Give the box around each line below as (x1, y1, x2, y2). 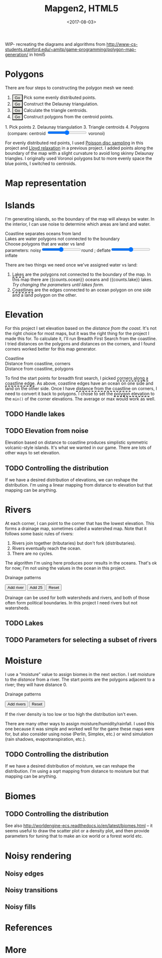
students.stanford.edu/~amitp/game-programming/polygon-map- (5, 46, 137, 52)
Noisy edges (5, 870, 44, 878)
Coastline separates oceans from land (5, 231, 81, 236)
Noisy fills (5, 902, 36, 911)
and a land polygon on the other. (12, 292, 77, 298)
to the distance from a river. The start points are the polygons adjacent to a (5, 676, 155, 682)
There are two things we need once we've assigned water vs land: (5, 262, 138, 268)
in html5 (29, 52, 46, 57)
